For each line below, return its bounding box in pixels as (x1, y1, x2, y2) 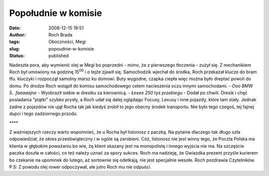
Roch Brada (48, 31, 73, 37)
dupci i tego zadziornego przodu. (9, 111, 78, 117)
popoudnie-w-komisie (48, 45, 94, 52)
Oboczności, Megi (48, 39, 86, 45)
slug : (9, 45, 20, 52)
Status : (9, 53, 25, 59)
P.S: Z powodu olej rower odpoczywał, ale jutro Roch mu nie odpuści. (9, 164, 151, 170)
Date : (9, 25, 21, 31)
